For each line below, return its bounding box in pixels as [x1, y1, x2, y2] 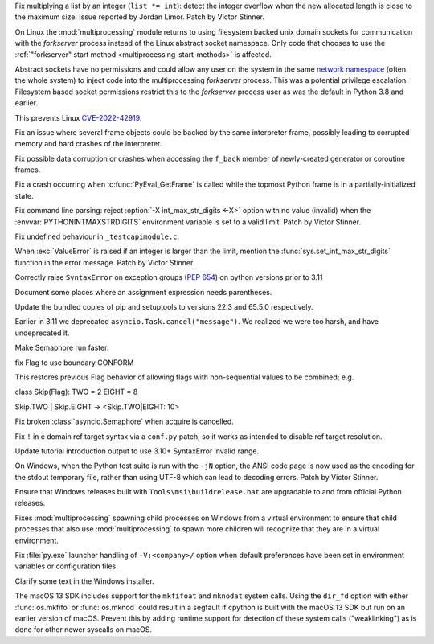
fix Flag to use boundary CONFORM [14, 358, 134, 367]
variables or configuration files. [14, 561, 118, 571]
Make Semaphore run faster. [14, 343, 109, 353]
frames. [14, 165, 41, 174]
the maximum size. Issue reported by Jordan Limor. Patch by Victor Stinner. [14, 12, 265, 22]
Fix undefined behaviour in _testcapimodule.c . [14, 232, 180, 241]
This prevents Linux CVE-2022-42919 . [14, 113, 142, 122]
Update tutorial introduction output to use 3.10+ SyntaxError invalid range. [14, 446, 260, 456]
